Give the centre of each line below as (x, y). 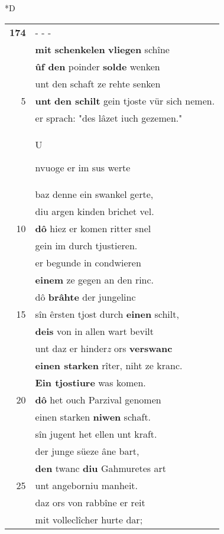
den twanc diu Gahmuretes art (101, 468)
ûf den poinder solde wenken (98, 66)
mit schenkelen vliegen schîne (102, 49)
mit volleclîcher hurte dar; (89, 519)
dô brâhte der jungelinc (85, 297)
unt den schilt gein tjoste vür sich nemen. (125, 100)
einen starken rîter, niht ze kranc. (109, 365)
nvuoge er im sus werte (83, 167)
